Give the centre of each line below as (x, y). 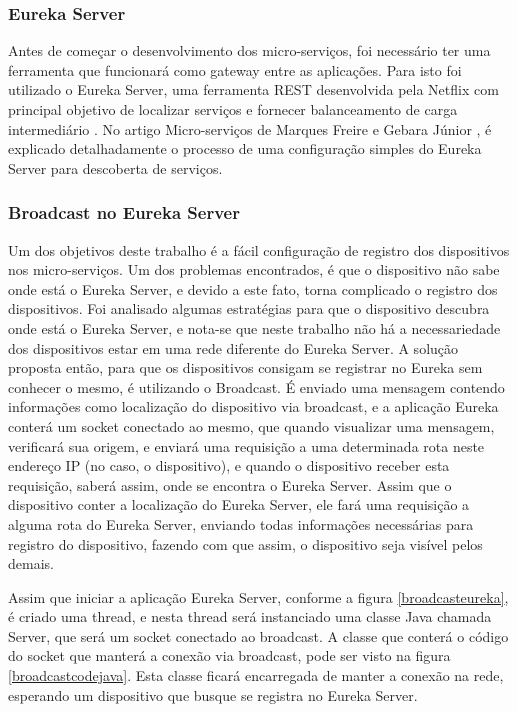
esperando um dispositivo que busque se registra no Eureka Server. (213, 694)
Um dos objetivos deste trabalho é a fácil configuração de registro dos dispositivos (259, 249)
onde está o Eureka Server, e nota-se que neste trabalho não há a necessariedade (254, 327)
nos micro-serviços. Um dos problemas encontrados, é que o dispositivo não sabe (254, 269)
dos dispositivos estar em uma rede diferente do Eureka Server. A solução (233, 347)
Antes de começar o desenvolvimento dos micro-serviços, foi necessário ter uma (249, 50)
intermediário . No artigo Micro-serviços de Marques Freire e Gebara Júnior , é (250, 128)
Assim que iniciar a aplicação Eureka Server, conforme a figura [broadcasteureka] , (258, 596)
